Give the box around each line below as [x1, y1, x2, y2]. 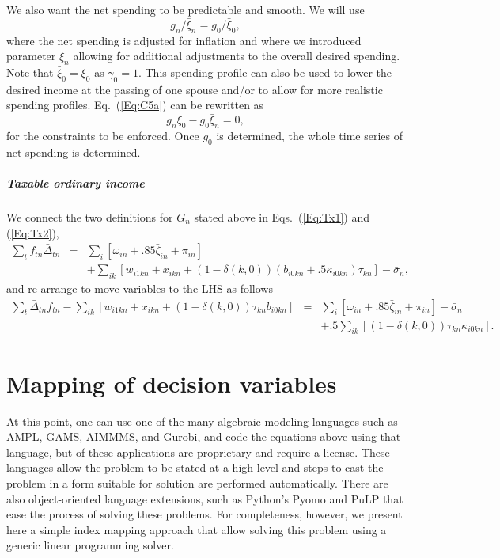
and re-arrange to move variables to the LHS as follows [6, 280, 273, 296]
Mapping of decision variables [6, 366, 337, 399]
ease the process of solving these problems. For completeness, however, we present [6, 506, 403, 522]
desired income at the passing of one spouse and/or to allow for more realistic [6, 81, 383, 97]
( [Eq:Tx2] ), [6, 224, 59, 241]
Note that [6, 64, 54, 80]
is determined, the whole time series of [216, 127, 403, 143]
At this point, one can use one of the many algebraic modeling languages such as [6, 412, 398, 429]
